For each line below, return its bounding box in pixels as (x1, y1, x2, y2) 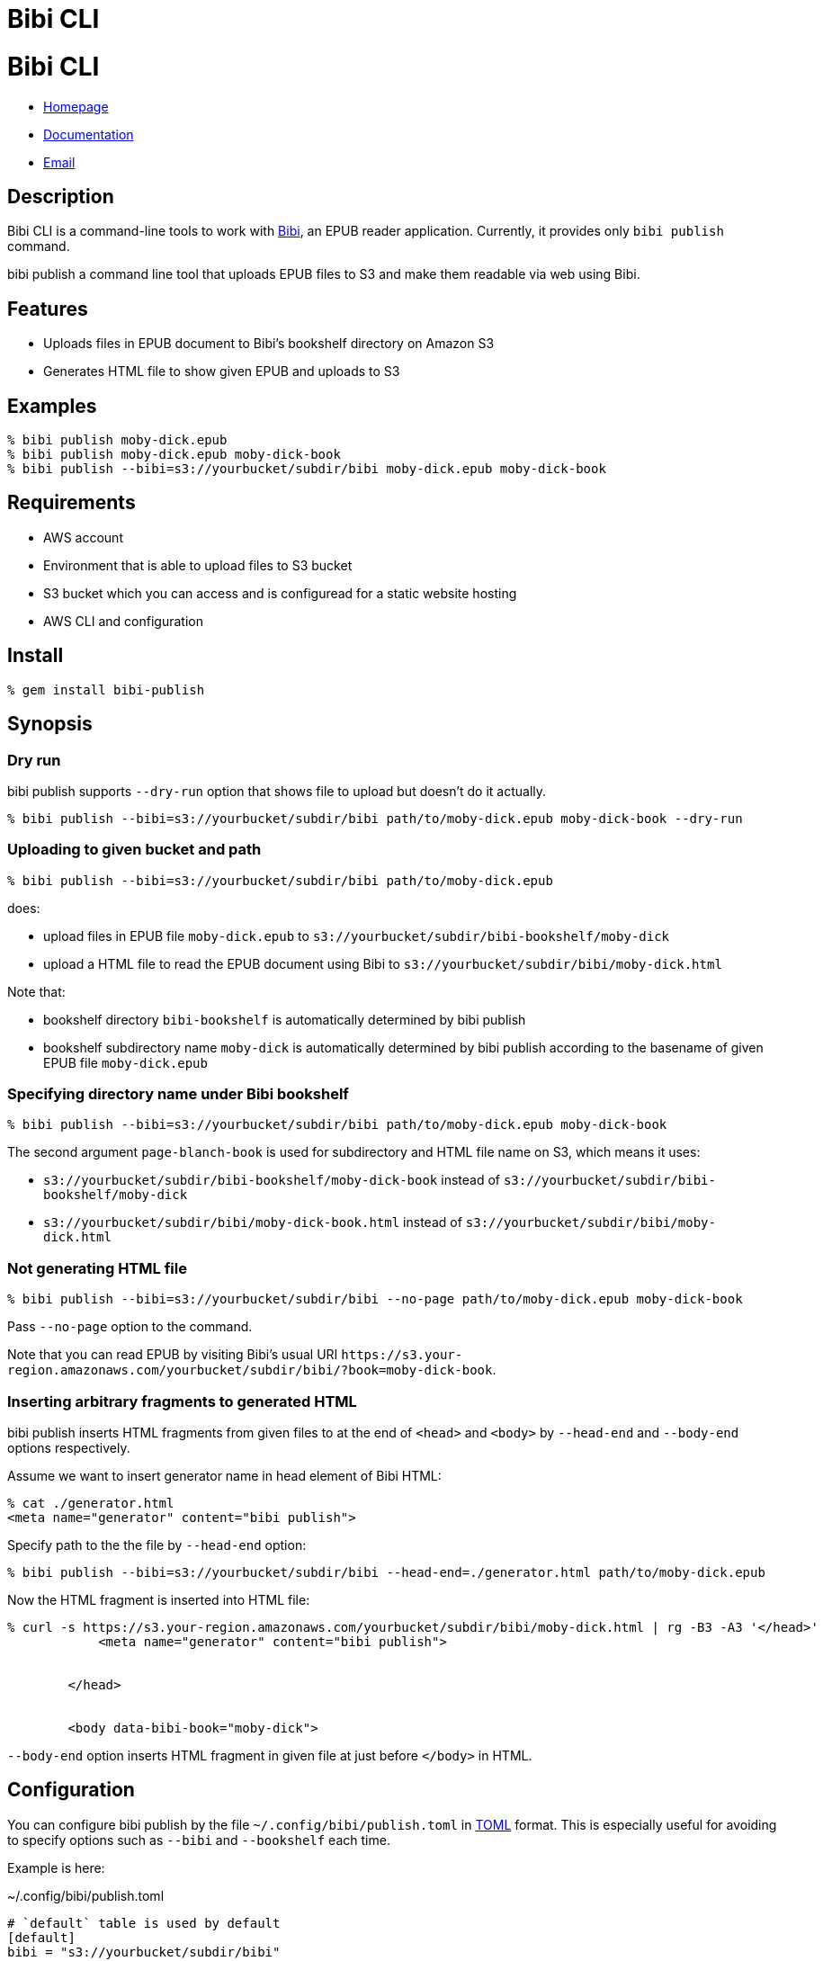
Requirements (7, 491, 136, 515)
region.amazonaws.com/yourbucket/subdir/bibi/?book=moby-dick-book (7, 1363, 493, 1378)
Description (7, 184, 114, 208)
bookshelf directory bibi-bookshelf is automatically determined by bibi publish (43, 1011, 526, 1027)
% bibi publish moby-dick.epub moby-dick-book (7, 447, 341, 462)
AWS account (43, 529, 123, 545)
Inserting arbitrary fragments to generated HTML (7, 1392, 357, 1410)
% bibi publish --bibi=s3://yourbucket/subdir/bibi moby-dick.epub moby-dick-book (7, 461, 606, 477)
